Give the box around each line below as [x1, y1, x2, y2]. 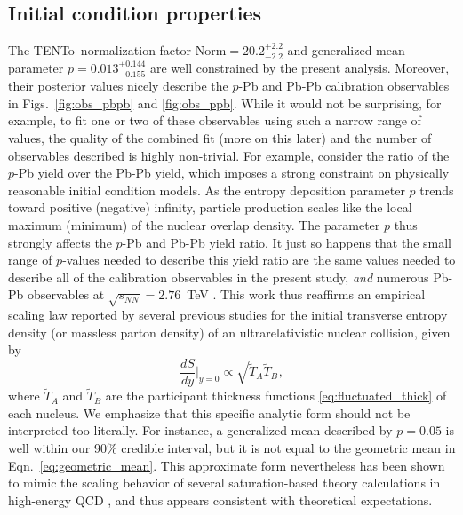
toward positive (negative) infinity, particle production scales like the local [8, 198, 412, 217]
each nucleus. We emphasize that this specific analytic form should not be [8, 403, 411, 422]
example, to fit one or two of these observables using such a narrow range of [8, 111, 421, 130]
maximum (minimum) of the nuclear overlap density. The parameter [8, 215, 380, 234]
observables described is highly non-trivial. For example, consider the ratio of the [8, 146, 450, 164]
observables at [27, 285, 105, 304]
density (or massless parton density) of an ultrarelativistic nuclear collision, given [8, 322, 451, 341]
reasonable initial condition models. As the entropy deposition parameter [8, 180, 405, 199]
